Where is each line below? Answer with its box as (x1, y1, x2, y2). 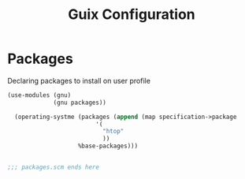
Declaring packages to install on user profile (7, 76, 151, 85)
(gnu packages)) (53, 99, 107, 106)
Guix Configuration (67, 6, 196, 24)
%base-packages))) (77, 142, 139, 151)
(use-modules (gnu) (7, 91, 72, 99)
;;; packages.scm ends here (7, 163, 100, 171)
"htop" (102, 128, 124, 136)
